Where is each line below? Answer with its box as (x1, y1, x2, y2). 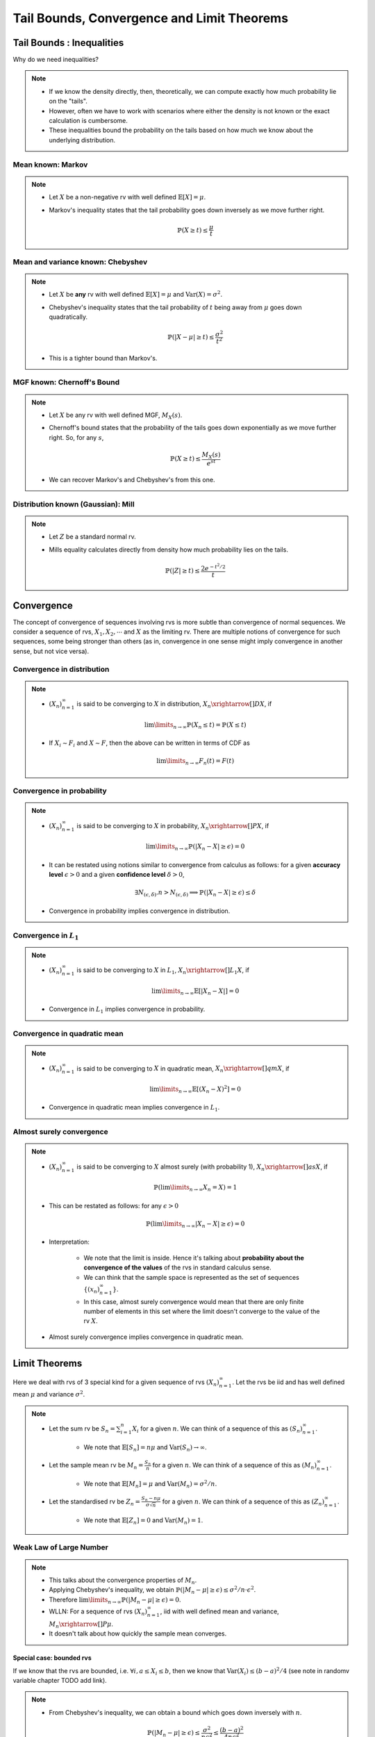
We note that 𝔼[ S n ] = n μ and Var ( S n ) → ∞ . (83, 1442, 208, 1453)
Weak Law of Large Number (12, 1542, 109, 1552)
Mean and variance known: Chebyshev (12, 257, 148, 267)
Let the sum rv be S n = (49, 1424, 116, 1434)
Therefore (49, 1595, 78, 1604)
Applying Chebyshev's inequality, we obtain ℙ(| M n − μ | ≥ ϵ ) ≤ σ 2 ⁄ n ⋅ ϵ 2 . (49, 1585, 256, 1596)
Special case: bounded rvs (12, 1654, 92, 1662)
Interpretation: (49, 1237, 90, 1246)
